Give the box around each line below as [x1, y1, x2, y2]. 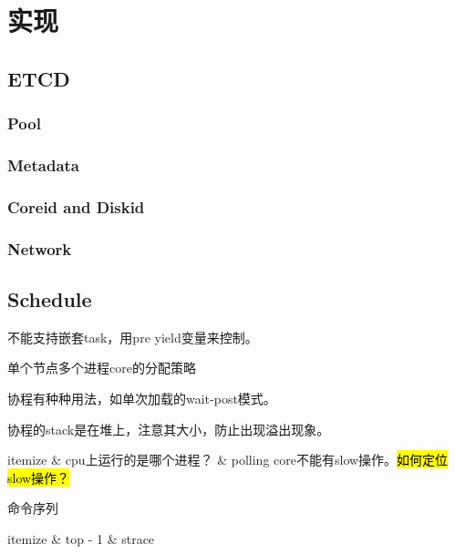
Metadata [7, 153, 79, 176]
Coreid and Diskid [7, 195, 145, 218]
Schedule [7, 284, 92, 313]
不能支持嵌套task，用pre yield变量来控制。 [7, 327, 258, 346]
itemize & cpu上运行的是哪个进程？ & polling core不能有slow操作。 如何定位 [7, 450, 449, 469]
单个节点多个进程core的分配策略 [7, 358, 196, 377]
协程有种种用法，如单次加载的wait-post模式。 [7, 388, 276, 407]
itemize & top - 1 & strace [7, 528, 155, 548]
